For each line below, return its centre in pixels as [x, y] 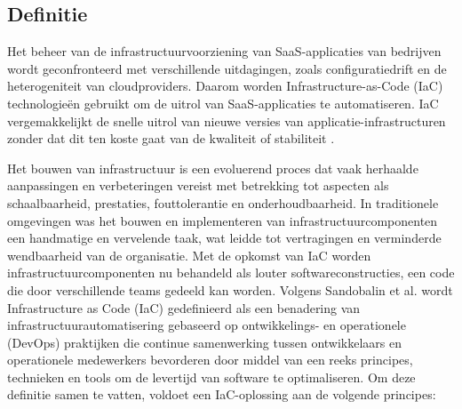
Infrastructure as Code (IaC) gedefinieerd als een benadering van [184, 307]
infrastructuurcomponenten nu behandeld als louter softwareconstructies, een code [231, 273]
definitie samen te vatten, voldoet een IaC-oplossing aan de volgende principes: [222, 394]
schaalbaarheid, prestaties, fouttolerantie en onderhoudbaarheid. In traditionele [223, 202]
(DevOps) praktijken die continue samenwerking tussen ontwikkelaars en [205, 342]
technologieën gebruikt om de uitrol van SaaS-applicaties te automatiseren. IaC [223, 103]
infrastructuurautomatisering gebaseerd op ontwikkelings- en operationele [207, 325]
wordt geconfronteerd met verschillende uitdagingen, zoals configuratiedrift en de [227, 68]
